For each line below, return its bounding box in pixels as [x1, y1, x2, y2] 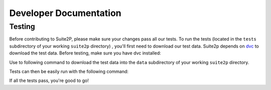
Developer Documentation [9, 7, 121, 18]
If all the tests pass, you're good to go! [9, 77, 89, 83]
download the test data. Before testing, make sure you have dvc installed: [9, 50, 162, 56]
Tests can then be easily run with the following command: [9, 68, 129, 74]
